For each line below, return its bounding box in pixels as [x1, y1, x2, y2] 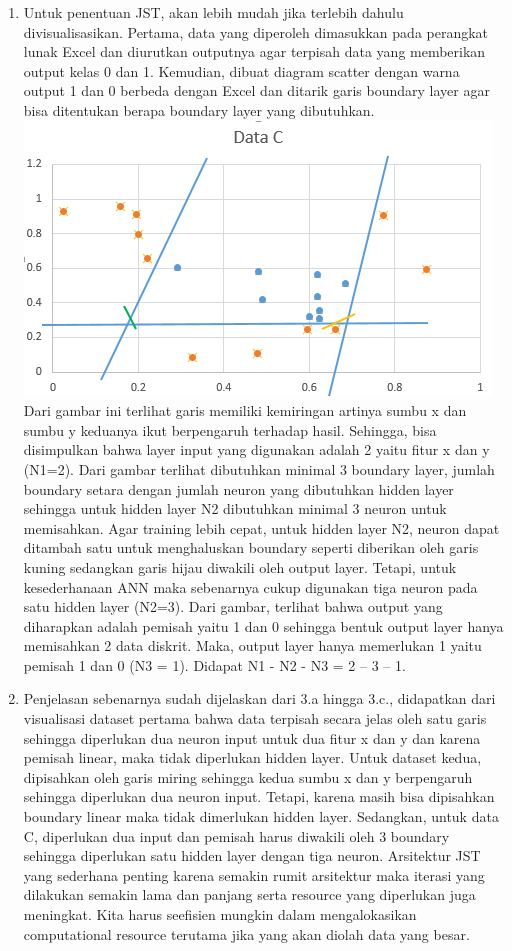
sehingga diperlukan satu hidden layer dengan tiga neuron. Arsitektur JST [23, 845, 481, 866]
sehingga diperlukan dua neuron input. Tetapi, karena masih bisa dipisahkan [23, 786, 495, 807]
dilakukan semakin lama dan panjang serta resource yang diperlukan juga [23, 884, 476, 905]
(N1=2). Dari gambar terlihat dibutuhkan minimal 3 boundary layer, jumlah [23, 458, 495, 479]
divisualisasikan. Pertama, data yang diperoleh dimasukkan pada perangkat [23, 21, 489, 42]
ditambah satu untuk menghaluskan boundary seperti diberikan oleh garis [23, 537, 479, 558]
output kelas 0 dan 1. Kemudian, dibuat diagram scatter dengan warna [23, 60, 460, 81]
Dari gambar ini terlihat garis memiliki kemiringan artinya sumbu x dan [23, 400, 467, 421]
